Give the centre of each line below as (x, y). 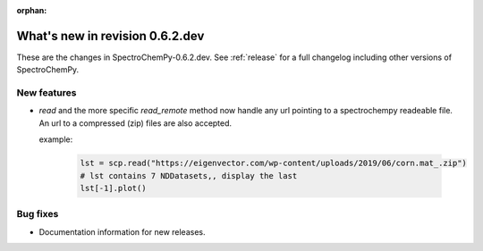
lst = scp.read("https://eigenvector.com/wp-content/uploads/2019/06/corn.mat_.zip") (273, 163)
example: (56, 139)
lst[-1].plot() (113, 188)
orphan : (32, 10)
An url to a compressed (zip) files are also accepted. (136, 123)
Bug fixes (38, 214)
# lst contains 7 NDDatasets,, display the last (189, 176)
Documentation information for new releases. (122, 231)
